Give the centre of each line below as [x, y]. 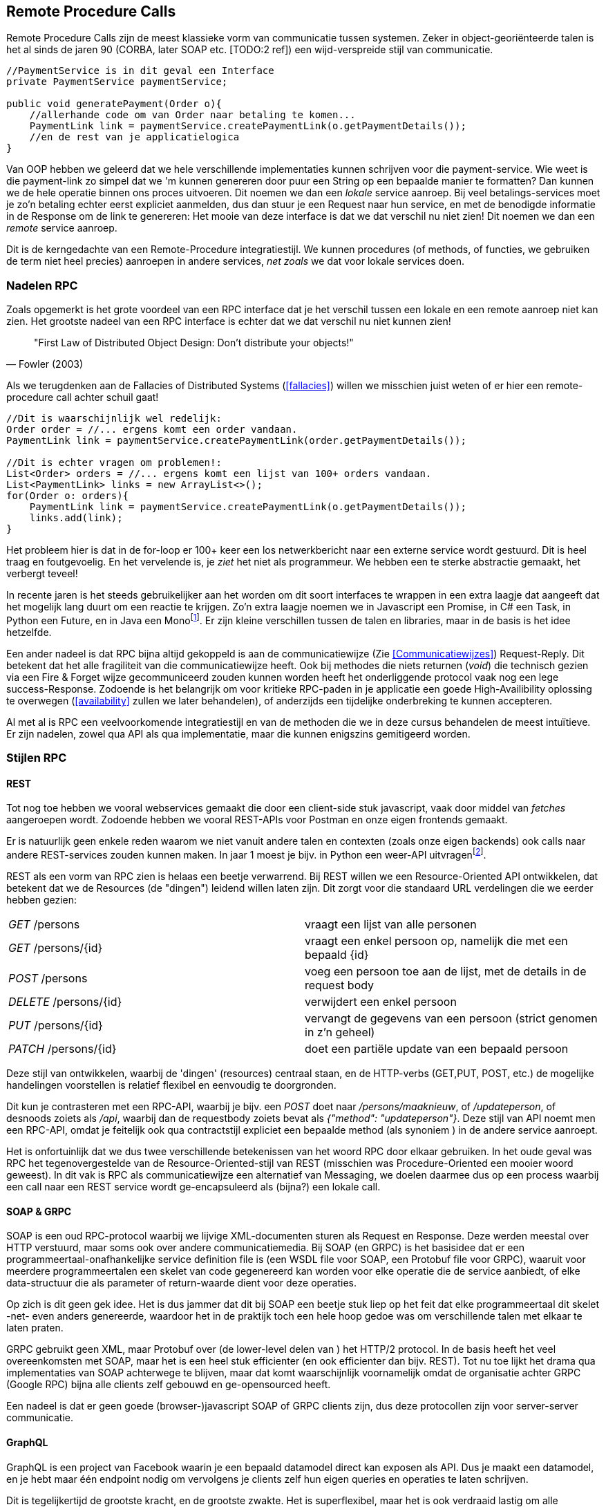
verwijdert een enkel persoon [381, 1002]
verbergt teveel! [42, 574]
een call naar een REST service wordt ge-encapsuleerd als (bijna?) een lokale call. [193, 1187]
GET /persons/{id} [56, 948]
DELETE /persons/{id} [65, 1002]
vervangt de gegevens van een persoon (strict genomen [451, 1019]
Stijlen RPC [37, 758]
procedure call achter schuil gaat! [83, 397]
